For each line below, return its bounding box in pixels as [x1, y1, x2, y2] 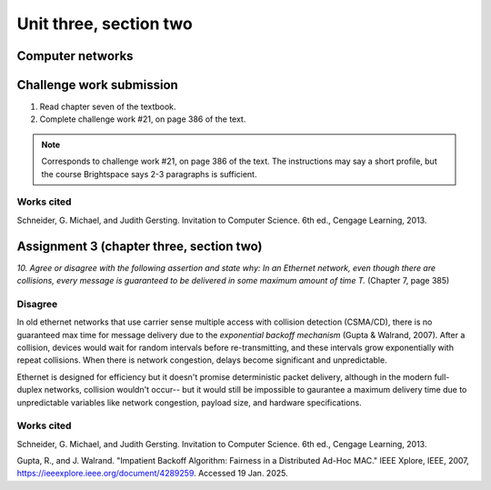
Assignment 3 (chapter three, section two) [16, 238, 263, 254]
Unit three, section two [16, 14, 193, 34]
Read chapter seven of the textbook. [39, 101, 176, 113]
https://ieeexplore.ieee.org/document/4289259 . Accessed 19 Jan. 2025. [16, 468, 288, 479]
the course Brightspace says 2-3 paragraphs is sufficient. [41, 168, 257, 179]
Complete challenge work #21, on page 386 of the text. [39, 114, 246, 125]
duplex [16, 385, 43, 395]
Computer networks [16, 48, 134, 64]
